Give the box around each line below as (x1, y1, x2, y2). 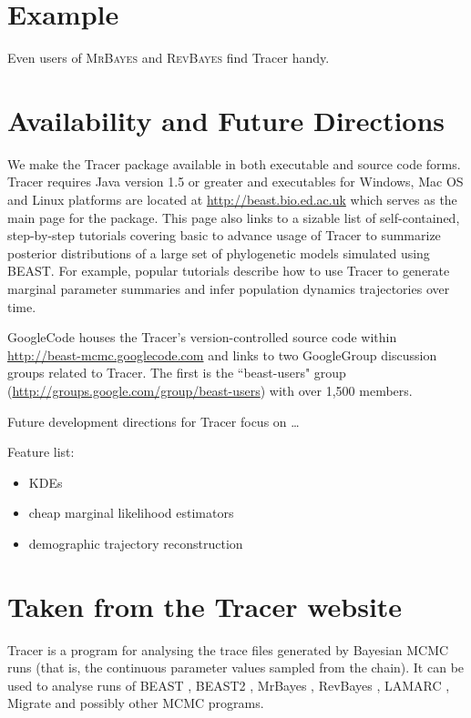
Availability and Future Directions (7, 101, 445, 138)
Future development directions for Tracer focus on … (7, 411, 300, 430)
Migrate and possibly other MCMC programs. (7, 693, 264, 713)
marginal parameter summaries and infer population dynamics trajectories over (7, 279, 450, 298)
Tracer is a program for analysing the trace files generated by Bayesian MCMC (7, 640, 449, 659)
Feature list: (7, 442, 75, 461)
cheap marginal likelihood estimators (28, 503, 234, 522)
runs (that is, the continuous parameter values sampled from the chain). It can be (7, 658, 465, 677)
